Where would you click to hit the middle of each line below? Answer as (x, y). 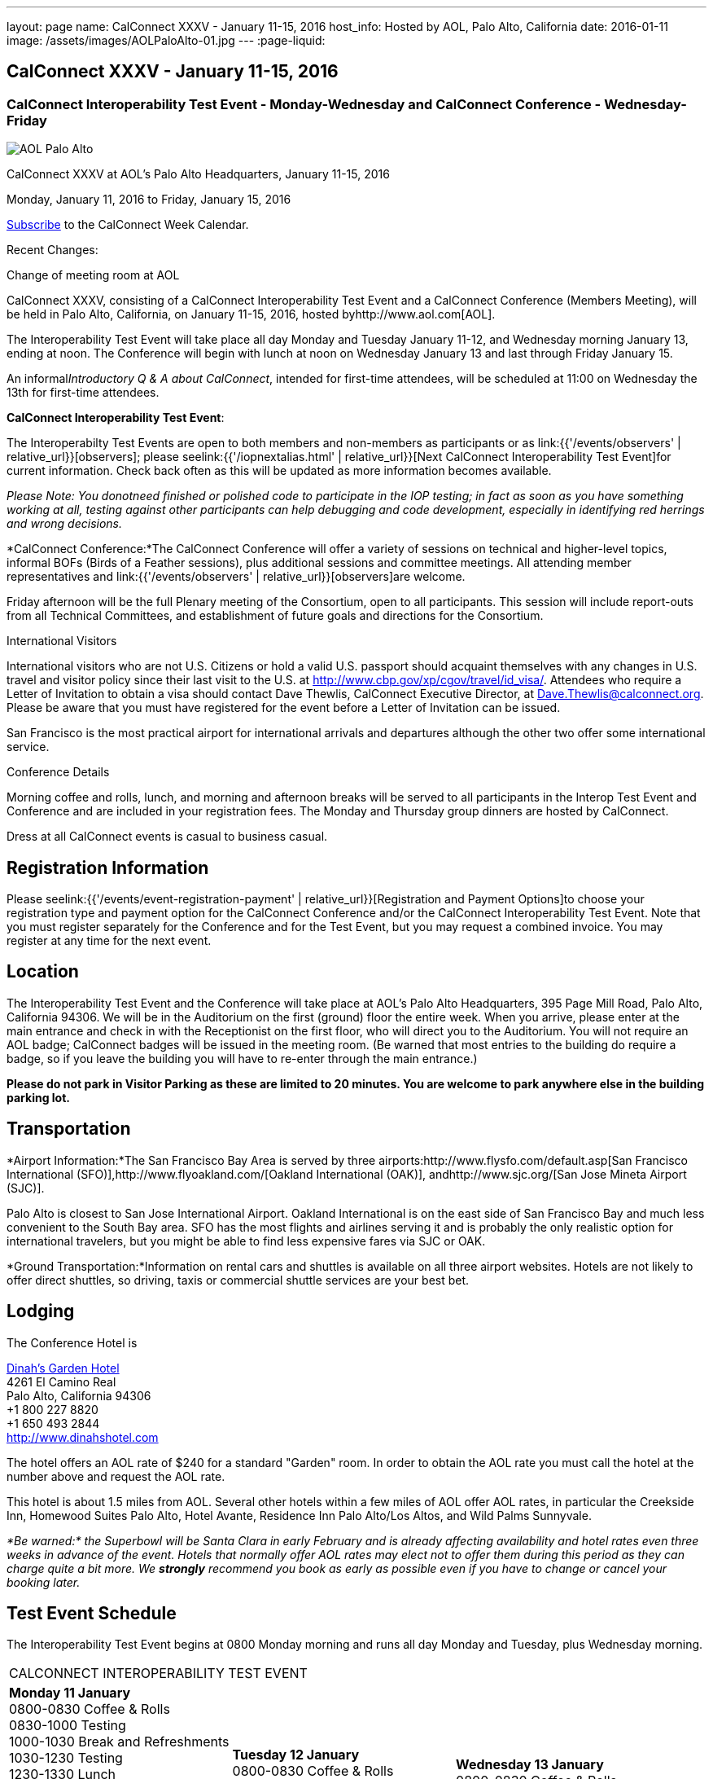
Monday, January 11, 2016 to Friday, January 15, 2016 (149, 200)
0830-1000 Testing (68, 1726)
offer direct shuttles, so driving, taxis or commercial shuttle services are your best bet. (238, 1280)
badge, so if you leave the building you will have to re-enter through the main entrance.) (242, 1058)
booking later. (44, 1582)
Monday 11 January (70, 1693)
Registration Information (108, 868)
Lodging (41, 1311)
